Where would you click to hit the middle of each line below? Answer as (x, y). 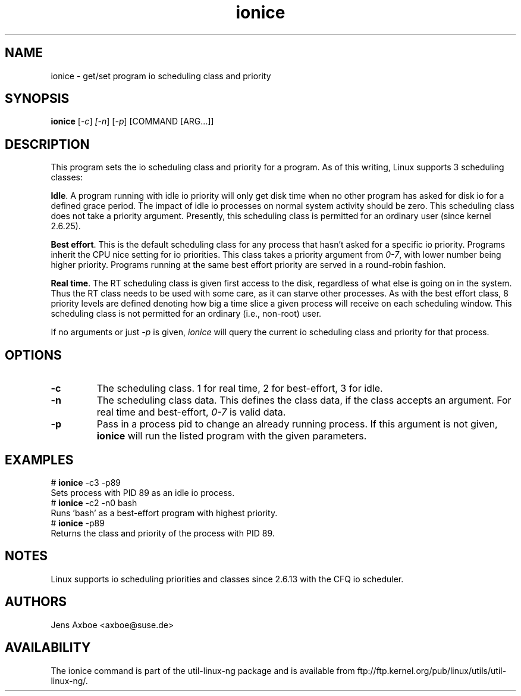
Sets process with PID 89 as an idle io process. (143, 492)
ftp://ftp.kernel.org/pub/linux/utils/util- (432, 670)
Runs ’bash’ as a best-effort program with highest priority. (164, 513)
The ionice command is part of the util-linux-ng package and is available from (203, 670)
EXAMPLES (39, 460)
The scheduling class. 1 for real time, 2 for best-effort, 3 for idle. (240, 388)
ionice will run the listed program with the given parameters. (232, 436)
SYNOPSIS (37, 99)
